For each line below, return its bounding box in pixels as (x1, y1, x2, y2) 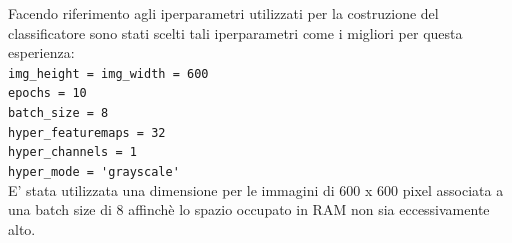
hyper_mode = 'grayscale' (8, 165, 180, 180)
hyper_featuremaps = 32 (8, 125, 166, 140)
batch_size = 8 (8, 106, 109, 121)
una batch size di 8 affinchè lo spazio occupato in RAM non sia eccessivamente (8, 199, 490, 220)
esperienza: (8, 42, 75, 63)
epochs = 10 (8, 86, 87, 101)
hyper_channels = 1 (8, 145, 137, 160)
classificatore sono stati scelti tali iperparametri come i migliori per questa (8, 22, 463, 43)
